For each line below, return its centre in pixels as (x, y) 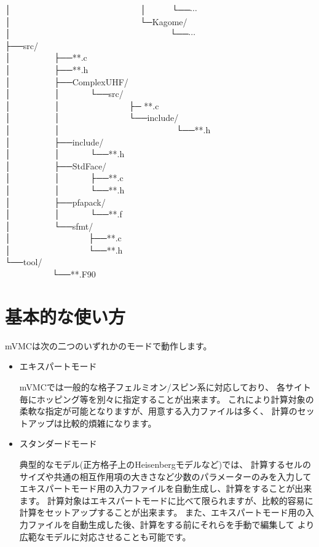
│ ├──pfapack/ (55, 202)
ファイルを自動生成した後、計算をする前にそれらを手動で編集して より (171, 524)
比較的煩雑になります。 (109, 423)
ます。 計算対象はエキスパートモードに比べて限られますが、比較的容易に (166, 500)
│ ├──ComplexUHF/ (67, 81)
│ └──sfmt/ (49, 226)
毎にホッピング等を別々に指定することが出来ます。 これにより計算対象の (167, 399)
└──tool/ (24, 262)
